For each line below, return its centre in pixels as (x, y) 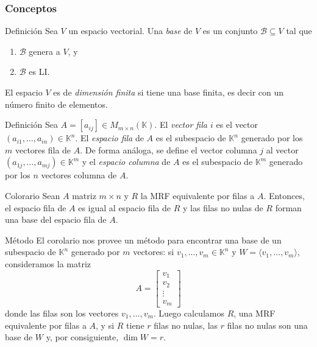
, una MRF (255, 313)
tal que (299, 31)
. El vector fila (181, 124)
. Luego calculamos (189, 313)
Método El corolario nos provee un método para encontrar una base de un (143, 240)
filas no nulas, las (186, 325)
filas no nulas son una (267, 325)
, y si (105, 325)
